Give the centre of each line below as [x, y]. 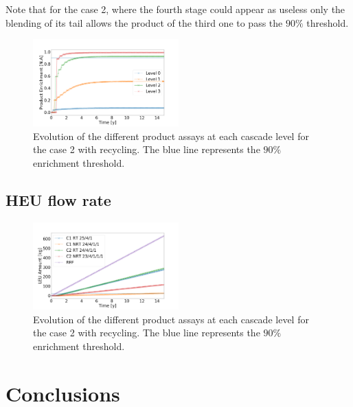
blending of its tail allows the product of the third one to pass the [144, 22]
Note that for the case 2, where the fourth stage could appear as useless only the [175, 9]
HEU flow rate [58, 200]
